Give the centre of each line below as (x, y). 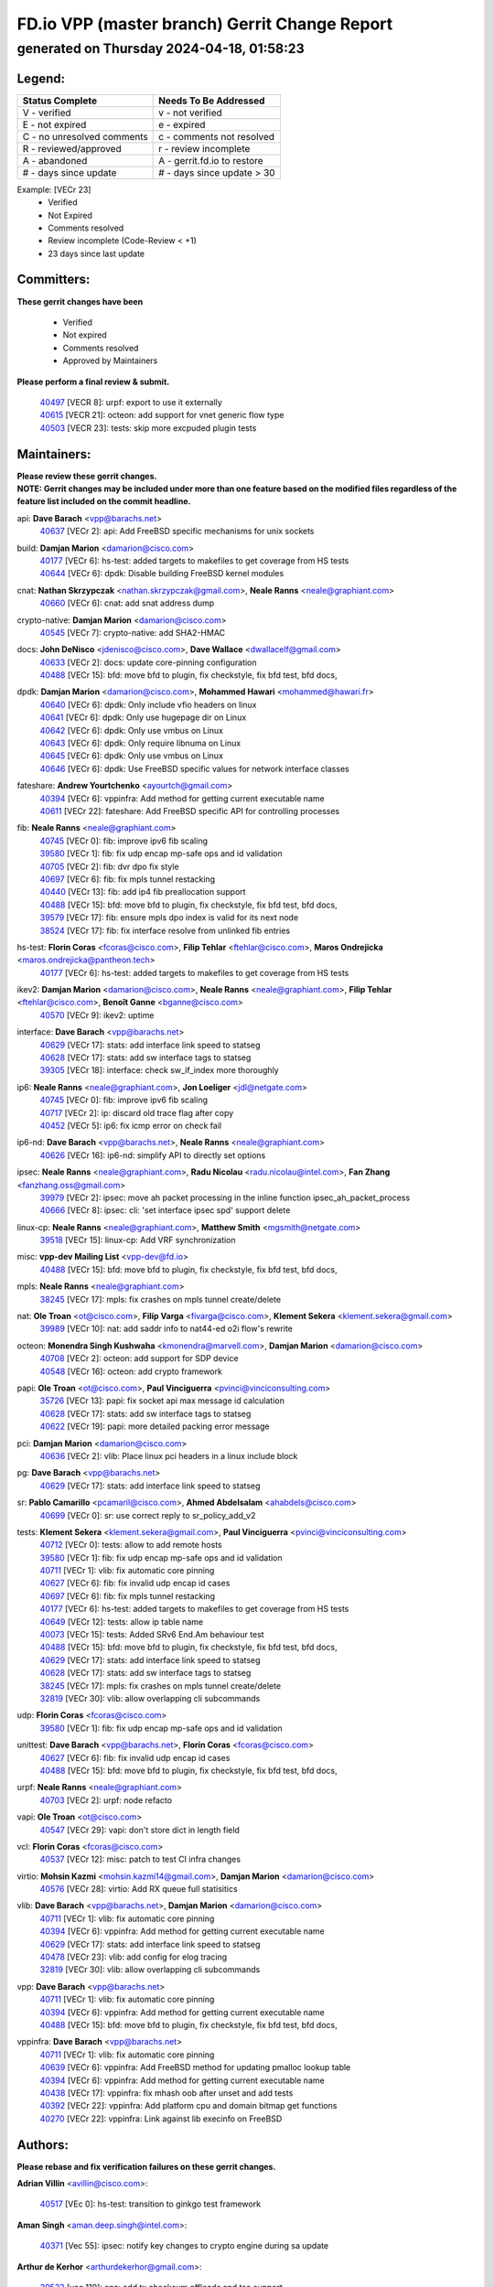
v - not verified (191, 113)
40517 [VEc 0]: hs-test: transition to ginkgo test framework (150, 2204)
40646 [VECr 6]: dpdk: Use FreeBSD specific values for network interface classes (194, 768)
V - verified (47, 113)
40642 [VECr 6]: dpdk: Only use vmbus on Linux (132, 730)
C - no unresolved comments (85, 136)
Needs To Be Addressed (212, 101)
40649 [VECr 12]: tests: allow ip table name (122, 1621)
